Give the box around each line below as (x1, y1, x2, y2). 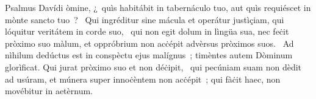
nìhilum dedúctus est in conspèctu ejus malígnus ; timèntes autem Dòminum (5, 49, 293, 61)
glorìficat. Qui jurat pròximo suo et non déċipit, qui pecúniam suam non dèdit (5, 60, 302, 73)
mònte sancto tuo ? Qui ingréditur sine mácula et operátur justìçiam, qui (5, 13, 284, 26)
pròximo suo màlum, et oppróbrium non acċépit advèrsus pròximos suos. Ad (5, 36, 294, 49)
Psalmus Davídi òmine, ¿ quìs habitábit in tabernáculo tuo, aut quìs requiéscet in (5, 1, 311, 13)
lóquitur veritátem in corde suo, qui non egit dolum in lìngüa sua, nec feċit (5, 25, 289, 38)
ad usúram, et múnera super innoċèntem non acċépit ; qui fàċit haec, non (5, 72, 281, 85)
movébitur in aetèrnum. (5, 84, 93, 97)
